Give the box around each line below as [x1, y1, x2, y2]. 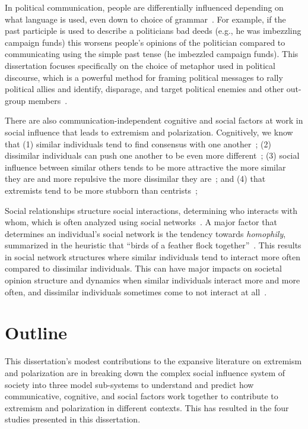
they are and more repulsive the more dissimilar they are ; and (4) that [5, 172, 266, 185]
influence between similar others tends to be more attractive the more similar [5, 160, 286, 173]
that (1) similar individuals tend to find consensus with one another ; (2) [5, 137, 271, 150]
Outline [5, 320, 68, 345]
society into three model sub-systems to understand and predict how [5, 378, 254, 390]
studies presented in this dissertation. [5, 413, 141, 425]
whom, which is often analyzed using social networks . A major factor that [5, 216, 277, 228]
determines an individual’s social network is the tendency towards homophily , [5, 227, 286, 239]
